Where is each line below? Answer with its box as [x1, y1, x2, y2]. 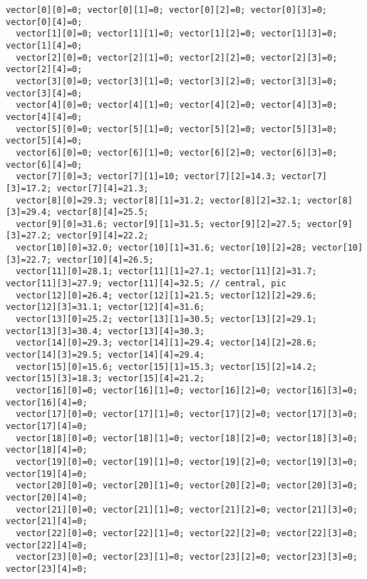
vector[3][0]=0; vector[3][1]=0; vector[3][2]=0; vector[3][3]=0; [16, 76, 338, 86]
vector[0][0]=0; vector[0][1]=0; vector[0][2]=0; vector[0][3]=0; [6, 5, 328, 15]
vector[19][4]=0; [6, 468, 88, 479]
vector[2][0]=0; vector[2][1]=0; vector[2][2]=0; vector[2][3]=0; [16, 52, 338, 63]
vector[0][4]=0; [6, 16, 83, 27]
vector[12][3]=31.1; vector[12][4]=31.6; [6, 302, 205, 313]
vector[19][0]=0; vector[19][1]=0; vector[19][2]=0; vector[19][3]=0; [16, 456, 358, 467]
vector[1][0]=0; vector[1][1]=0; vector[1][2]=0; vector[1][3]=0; [16, 29, 338, 39]
